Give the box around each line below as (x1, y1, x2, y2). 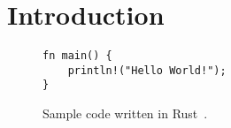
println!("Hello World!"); (67, 64, 227, 77)
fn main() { (42, 49, 112, 63)
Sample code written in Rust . (42, 104, 208, 123)
